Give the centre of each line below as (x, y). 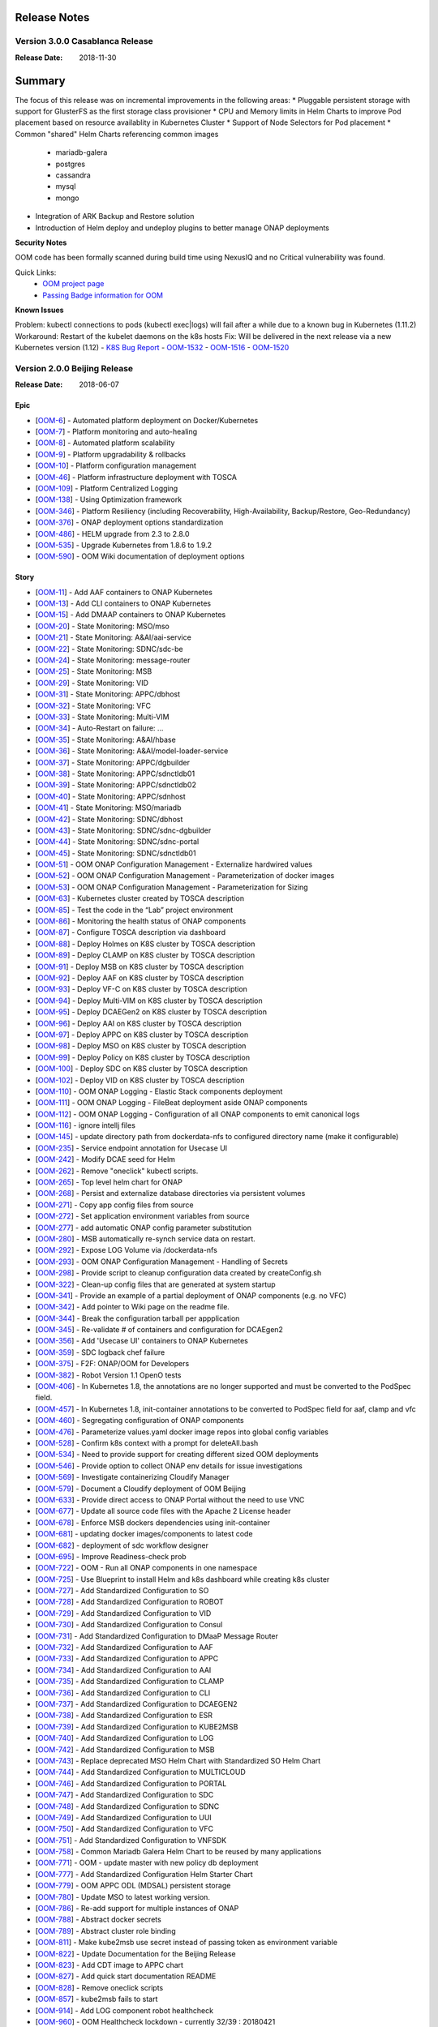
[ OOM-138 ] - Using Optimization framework (109, 499)
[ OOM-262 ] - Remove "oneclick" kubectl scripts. (117, 1171)
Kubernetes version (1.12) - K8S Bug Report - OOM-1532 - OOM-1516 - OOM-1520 (152, 348)
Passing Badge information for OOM (103, 295)
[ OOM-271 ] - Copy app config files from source (114, 1205)
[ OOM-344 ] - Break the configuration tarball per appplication (137, 1318)
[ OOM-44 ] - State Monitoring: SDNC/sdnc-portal (117, 842)
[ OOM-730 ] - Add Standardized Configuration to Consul (129, 1625)
